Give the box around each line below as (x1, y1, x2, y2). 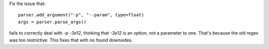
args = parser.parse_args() (18, 19, 87, 25)
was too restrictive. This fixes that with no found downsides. (9, 37, 133, 43)
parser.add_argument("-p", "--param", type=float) (18, 12, 144, 18)
